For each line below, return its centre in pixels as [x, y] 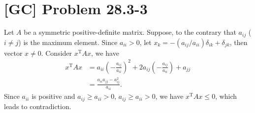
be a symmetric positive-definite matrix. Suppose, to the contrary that [130, 32]
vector [13, 53]
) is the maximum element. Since [68, 42]
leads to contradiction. [38, 106]
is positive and [53, 96]
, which [226, 96]
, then [239, 42]
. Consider [57, 53]
